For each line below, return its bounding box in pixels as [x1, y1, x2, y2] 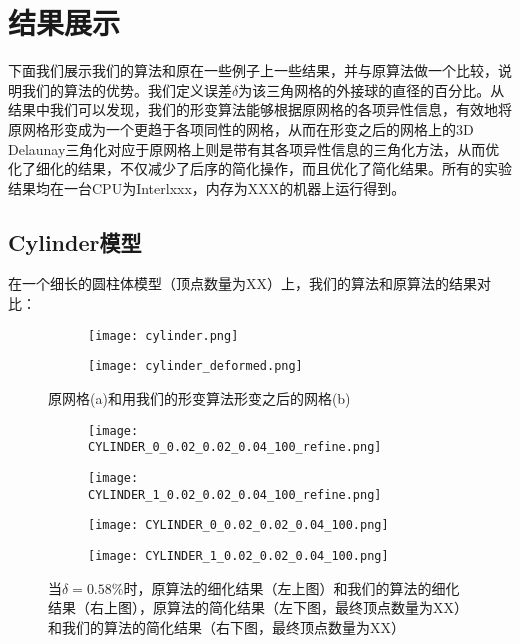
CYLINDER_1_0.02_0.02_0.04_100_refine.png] [88, 487, 382, 502]
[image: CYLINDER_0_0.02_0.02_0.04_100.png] [88, 518, 389, 533]
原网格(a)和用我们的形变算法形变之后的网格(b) [48, 387, 351, 408]
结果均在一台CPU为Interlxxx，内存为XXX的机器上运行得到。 [8, 177, 406, 198]
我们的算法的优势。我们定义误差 [21, 79, 232, 100]
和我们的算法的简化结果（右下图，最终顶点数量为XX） [48, 616, 405, 637]
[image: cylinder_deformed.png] [88, 359, 303, 374]
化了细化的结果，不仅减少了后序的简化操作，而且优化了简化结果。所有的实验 [8, 158, 512, 179]
